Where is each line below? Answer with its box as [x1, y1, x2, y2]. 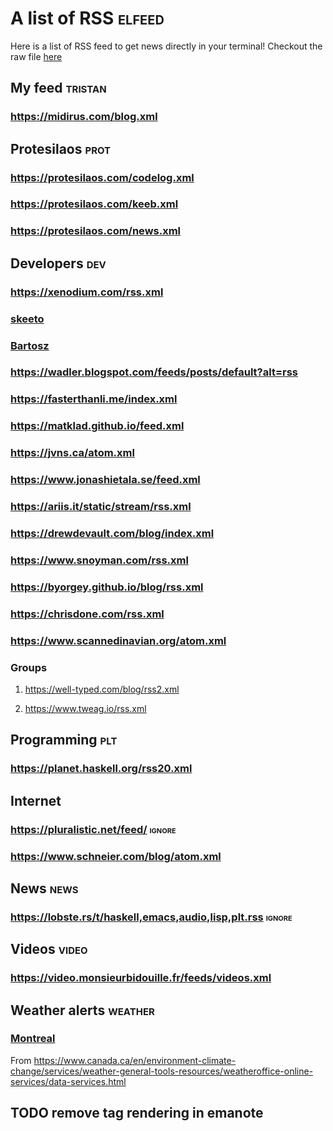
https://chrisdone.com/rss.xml [10, 607, 165, 621]
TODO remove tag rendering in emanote [10, 1105, 264, 1122]
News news [10, 880, 79, 897]
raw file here [10, 50, 63, 62]
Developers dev [10, 255, 107, 272]
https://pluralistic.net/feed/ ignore [10, 822, 177, 836]
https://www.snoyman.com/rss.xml [10, 553, 189, 567]
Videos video [10, 941, 88, 958]
